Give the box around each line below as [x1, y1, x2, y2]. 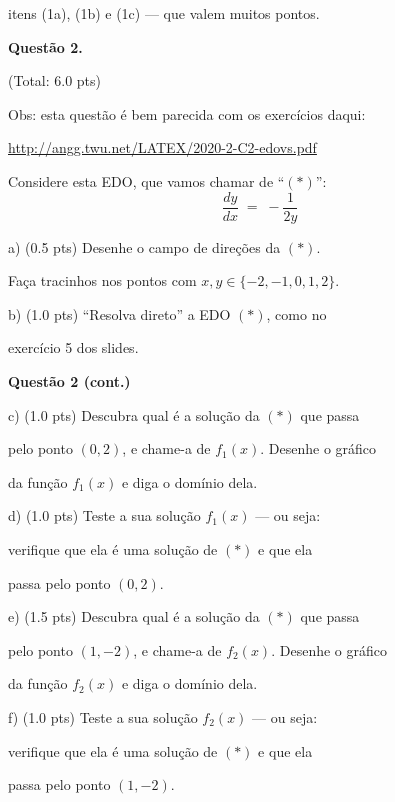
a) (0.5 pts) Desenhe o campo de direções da [8, 236, 281, 257]
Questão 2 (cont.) [8, 371, 131, 391]
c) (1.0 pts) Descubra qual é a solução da [8, 404, 260, 425]
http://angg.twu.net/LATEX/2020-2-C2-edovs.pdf [8, 137, 317, 158]
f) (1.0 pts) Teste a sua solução [8, 706, 198, 727]
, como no [266, 303, 327, 324]
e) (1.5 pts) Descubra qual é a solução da [8, 606, 260, 627]
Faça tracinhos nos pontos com [8, 270, 197, 291]
